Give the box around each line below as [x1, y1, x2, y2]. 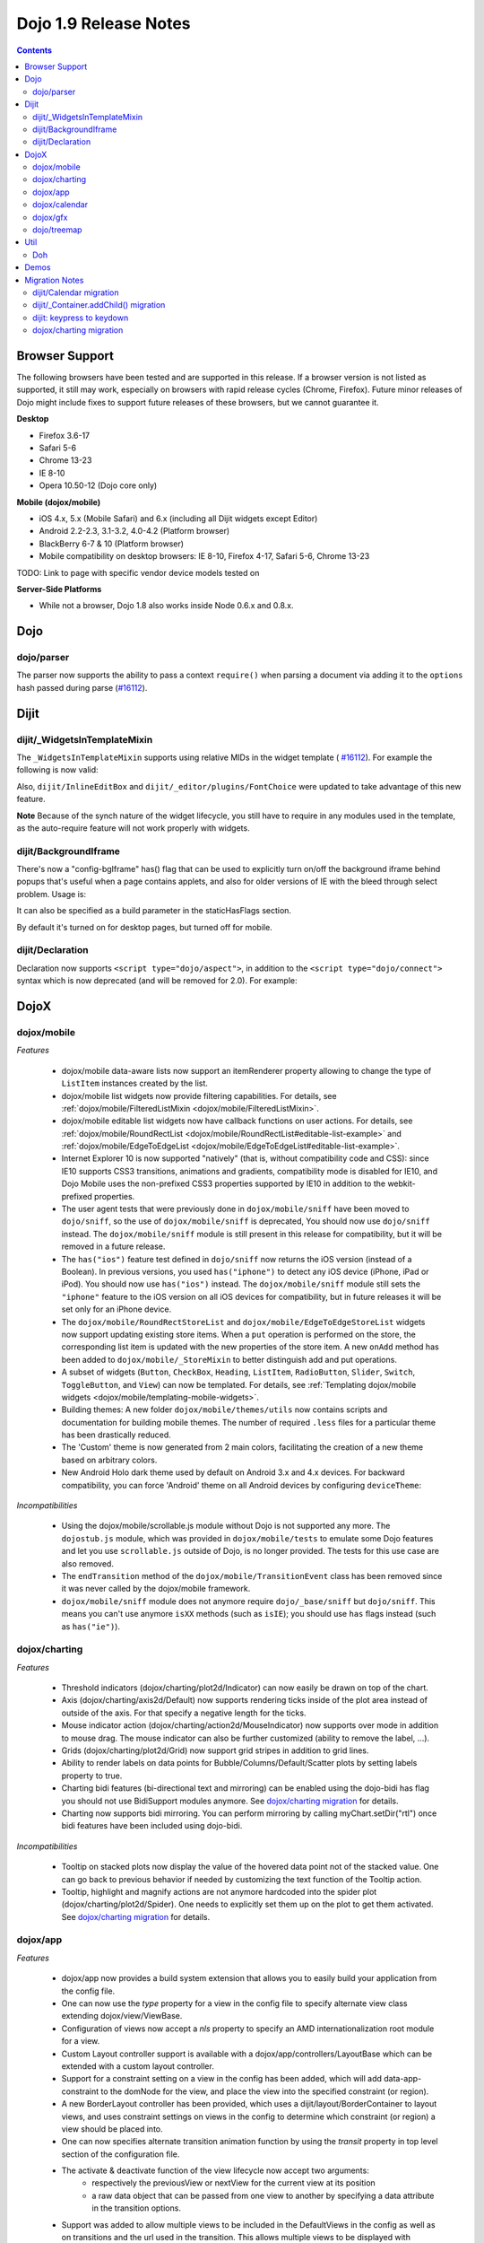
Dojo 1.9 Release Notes [16, 13, 192, 33]
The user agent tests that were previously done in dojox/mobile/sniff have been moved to [61, 1203, 410, 1215]
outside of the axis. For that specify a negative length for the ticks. [61, 1707, 307, 1718]
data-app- [384, 2073, 422, 2084]
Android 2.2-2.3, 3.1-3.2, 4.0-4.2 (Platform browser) [39, 526, 230, 537]
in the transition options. [91, 2203, 181, 2213]
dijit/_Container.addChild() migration [32, 300, 166, 310]
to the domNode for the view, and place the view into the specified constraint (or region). [99, 2086, 429, 2097]
